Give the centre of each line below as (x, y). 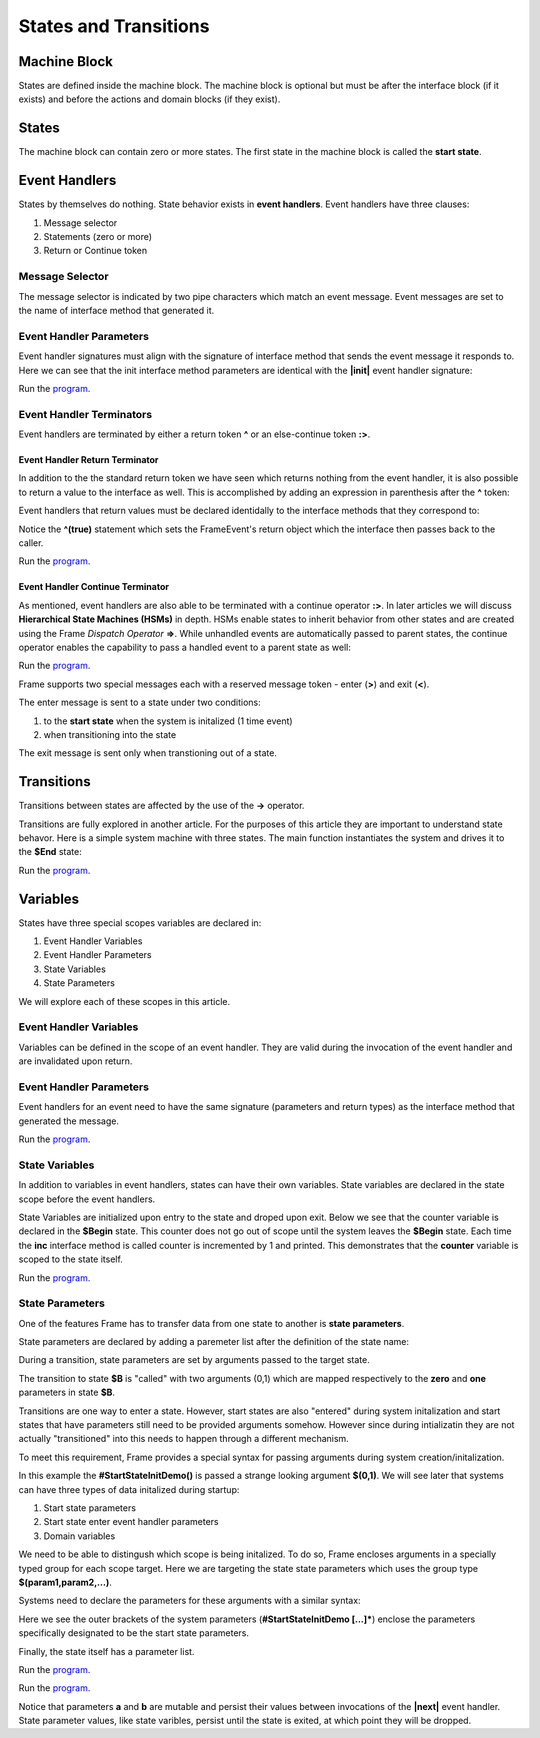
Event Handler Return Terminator (88, 460)
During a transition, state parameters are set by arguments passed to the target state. (194, 1360)
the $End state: (50, 852)
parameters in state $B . (66, 1392)
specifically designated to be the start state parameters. (134, 1633)
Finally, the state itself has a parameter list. (106, 1651)
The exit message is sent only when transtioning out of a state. (147, 753)
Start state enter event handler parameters (131, 1522)
